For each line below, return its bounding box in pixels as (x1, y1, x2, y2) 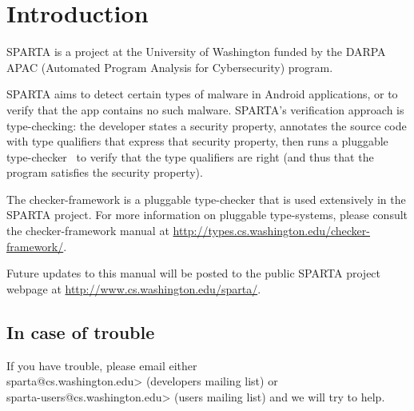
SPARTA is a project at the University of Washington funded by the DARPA (6, 43, 386, 60)
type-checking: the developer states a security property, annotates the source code (6, 117, 407, 134)
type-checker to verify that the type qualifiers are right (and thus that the (6, 148, 374, 165)
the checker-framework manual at (6, 222, 169, 239)
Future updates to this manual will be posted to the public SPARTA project (6, 265, 381, 281)
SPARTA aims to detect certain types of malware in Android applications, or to (6, 86, 398, 102)
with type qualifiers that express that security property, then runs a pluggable (6, 133, 388, 150)
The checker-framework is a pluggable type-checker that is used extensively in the (6, 190, 406, 207)
